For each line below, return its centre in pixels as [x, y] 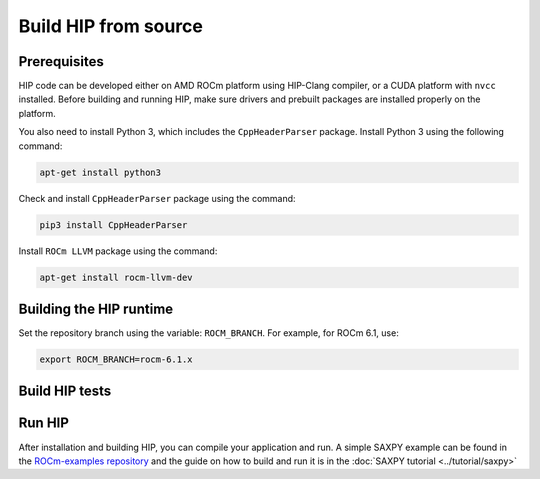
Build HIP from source [111, 26]
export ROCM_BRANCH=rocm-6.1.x [116, 359]
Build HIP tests [65, 391]
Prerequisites [61, 61]
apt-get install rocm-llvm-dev [116, 277]
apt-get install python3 [100, 172]
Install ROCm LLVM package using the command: [118, 251]
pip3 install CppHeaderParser [113, 224]
